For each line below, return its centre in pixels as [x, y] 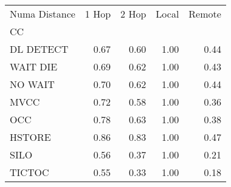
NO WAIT [32, 84]
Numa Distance [43, 14]
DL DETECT [39, 49]
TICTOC [29, 172]
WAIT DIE [34, 66]
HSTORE [30, 137]
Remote [205, 14]
